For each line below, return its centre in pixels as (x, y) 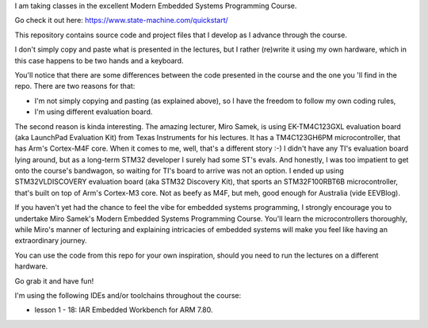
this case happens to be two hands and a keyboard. (99, 60)
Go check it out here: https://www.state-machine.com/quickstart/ (122, 21)
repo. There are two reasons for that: (75, 86)
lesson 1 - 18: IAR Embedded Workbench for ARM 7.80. (124, 310)
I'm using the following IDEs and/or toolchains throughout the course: (128, 295)
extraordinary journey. (51, 241)
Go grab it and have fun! (54, 280)
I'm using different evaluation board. (94, 112)
